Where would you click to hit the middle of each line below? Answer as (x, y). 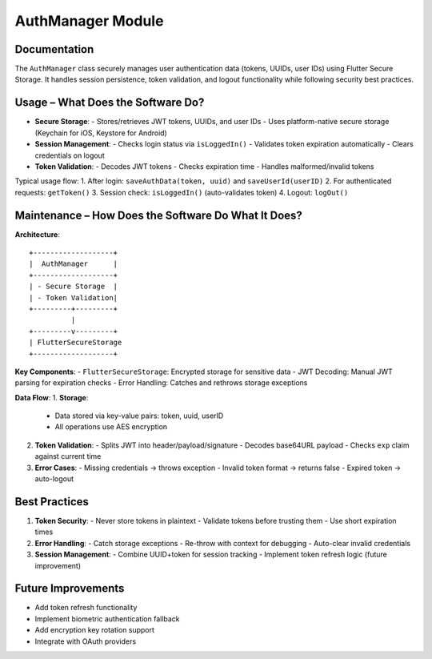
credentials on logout (70, 155)
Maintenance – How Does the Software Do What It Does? (159, 215)
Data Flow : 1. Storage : (52, 397)
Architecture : (37, 234)
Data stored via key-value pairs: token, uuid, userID (139, 416)
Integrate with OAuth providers (85, 641)
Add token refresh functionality (86, 608)
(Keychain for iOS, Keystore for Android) (101, 133)
